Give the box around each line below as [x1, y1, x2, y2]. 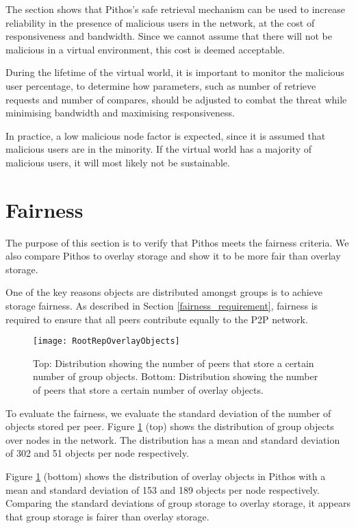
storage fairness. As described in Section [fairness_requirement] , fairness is [5, 299, 318, 313]
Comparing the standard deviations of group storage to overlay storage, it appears [5, 496, 351, 510]
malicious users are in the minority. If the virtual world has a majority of [5, 142, 312, 156]
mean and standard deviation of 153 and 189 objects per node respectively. [5, 482, 320, 496]
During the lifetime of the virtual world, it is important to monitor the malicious [5, 65, 344, 79]
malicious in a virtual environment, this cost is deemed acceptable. [5, 42, 285, 56]
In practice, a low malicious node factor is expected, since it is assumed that [5, 128, 326, 142]
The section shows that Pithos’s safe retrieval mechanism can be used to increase [5, 2, 345, 16]
